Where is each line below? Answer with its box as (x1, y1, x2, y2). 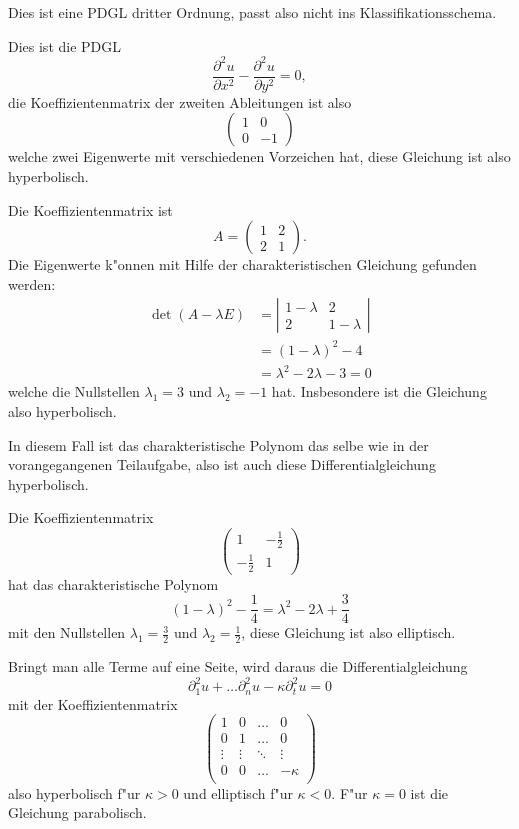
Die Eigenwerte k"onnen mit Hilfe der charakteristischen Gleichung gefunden (8, 254, 477, 275)
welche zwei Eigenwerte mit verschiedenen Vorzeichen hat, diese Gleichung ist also (8, 146, 511, 167)
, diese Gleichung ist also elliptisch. (241, 622, 456, 643)
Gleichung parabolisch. (8, 802, 147, 823)
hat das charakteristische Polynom (8, 573, 219, 594)
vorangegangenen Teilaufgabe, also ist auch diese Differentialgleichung (8, 454, 436, 475)
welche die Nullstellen (8, 381, 140, 402)
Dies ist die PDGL (8, 35, 122, 56)
